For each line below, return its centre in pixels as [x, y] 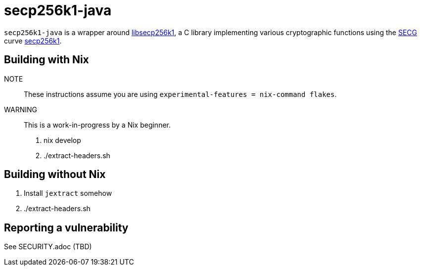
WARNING [21, 109]
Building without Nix [55, 175]
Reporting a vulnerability [66, 227]
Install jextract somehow [68, 193]
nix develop [62, 140]
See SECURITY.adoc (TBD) [48, 247]
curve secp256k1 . [33, 41]
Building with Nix [47, 60]
